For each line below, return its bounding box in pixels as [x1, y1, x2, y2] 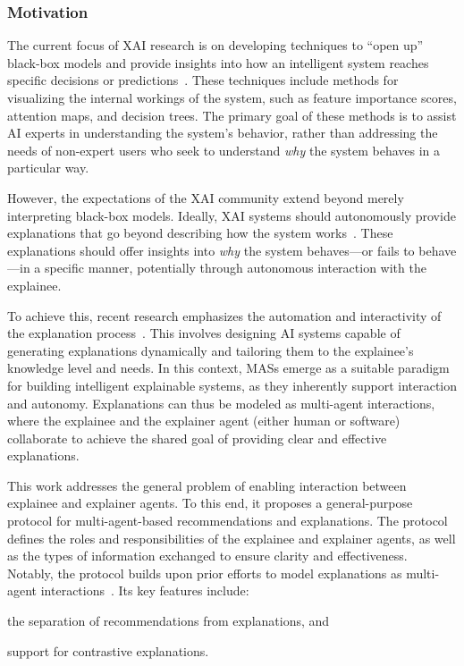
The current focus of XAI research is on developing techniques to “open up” [7, 36, 424, 55]
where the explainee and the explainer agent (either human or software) [7, 411, 401, 430]
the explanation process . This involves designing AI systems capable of [7, 324, 401, 342]
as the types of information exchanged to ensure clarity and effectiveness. [7, 546, 408, 565]
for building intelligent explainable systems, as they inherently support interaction [7, 375, 458, 394]
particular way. [7, 158, 89, 177]
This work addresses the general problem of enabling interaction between [7, 476, 407, 494]
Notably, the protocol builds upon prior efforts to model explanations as [7, 563, 402, 582]
